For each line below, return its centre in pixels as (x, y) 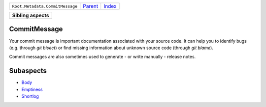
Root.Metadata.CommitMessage (45, 6)
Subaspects (28, 71)
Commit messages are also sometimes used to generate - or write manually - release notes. (102, 57)
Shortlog (30, 96)
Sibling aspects (31, 15)
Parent (91, 6)
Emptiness (32, 89)
